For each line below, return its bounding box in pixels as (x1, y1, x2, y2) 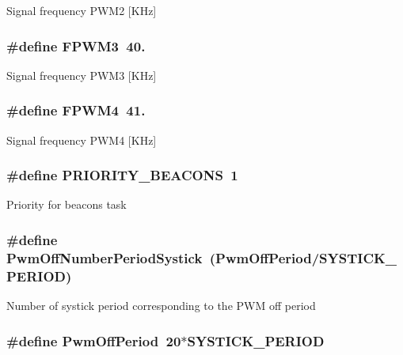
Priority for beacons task (6, 196, 127, 213)
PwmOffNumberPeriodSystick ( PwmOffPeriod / (6, 247, 320, 267)
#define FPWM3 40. (6, 36, 146, 55)
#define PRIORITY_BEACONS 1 (6, 165, 238, 185)
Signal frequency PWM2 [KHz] (6, 2, 157, 18)
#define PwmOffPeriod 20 (6, 330, 181, 350)
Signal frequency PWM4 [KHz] (6, 131, 157, 148)
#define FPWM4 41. (6, 100, 146, 120)
